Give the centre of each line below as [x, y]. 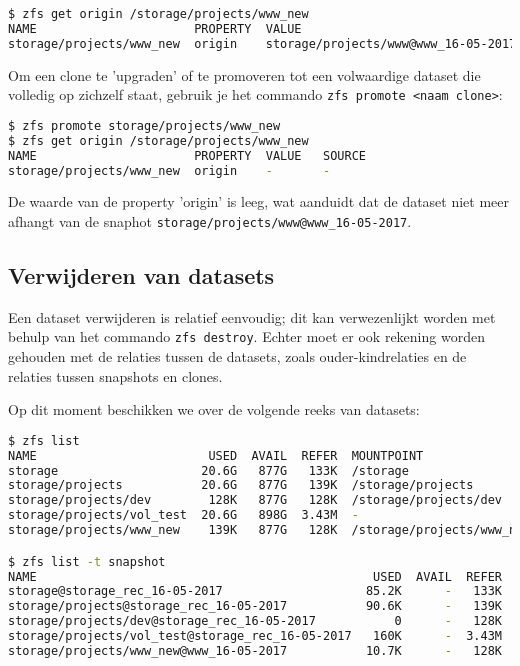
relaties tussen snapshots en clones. [115, 375]
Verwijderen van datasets [141, 275]
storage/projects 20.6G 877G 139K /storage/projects [241, 485]
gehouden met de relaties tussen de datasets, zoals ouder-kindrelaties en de [237, 356]
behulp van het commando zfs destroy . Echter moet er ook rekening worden [246, 336]
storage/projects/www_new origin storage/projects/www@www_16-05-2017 [262, 43]
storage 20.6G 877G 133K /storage [208, 470]
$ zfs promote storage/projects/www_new [144, 125]
